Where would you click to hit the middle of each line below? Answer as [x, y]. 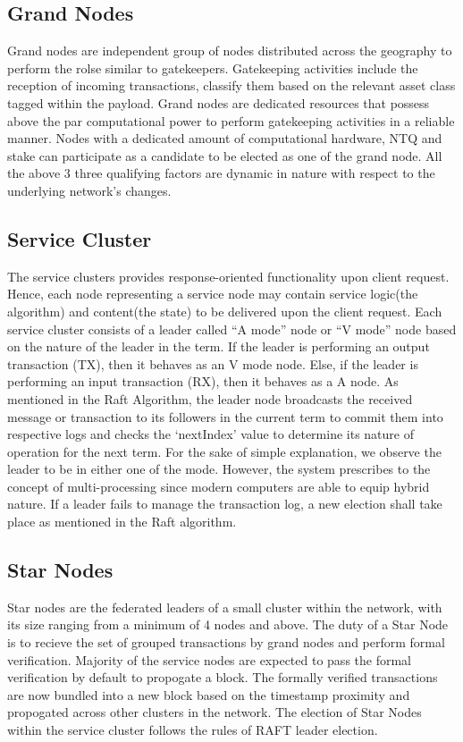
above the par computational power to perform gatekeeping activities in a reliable [231, 120]
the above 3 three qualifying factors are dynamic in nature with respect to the [221, 173]
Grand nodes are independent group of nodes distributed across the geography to [230, 51]
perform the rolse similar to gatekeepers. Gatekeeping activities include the [213, 67]
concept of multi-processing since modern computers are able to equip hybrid [219, 486]
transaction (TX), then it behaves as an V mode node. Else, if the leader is [213, 363]
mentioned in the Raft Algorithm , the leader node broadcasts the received [210, 398]
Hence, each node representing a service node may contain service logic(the [213, 294]
